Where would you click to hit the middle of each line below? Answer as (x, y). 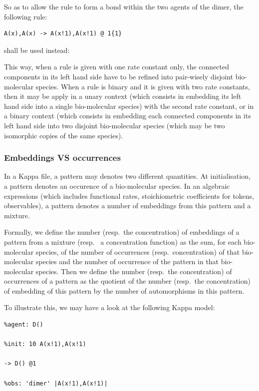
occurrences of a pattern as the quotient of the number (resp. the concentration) (127, 281)
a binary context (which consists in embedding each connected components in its (128, 116)
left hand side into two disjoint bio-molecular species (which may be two (115, 125)
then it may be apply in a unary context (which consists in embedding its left (123, 96)
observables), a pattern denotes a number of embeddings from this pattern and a (128, 205)
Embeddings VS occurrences (62, 158)
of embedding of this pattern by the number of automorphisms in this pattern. (124, 290)
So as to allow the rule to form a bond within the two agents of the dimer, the (124, 6)
